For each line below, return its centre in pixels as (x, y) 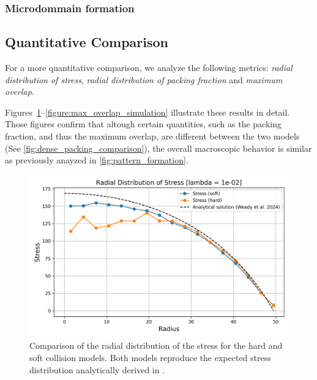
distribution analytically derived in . (97, 369)
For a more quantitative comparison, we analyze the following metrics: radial (149, 68)
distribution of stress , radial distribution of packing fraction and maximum (144, 79)
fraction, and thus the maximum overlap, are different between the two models (152, 136)
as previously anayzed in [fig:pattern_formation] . (97, 160)
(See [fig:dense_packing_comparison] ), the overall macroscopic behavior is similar (158, 148)
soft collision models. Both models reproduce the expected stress (150, 357)
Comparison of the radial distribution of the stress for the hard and (156, 345)
